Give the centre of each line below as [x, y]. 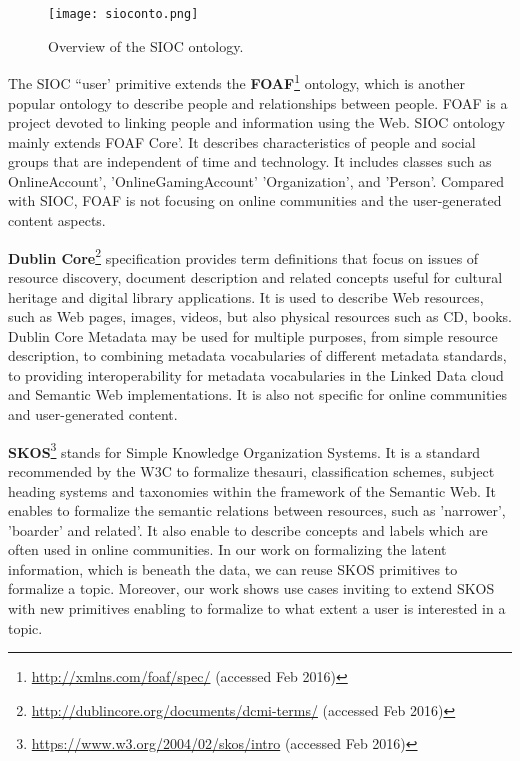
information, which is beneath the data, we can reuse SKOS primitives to [233, 568]
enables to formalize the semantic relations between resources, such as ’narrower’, [257, 510]
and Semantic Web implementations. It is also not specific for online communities [257, 394]
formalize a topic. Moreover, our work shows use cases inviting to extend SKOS [251, 588]
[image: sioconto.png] [123, 14]
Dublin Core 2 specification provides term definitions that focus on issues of [243, 256]
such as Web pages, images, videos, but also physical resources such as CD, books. [260, 316]
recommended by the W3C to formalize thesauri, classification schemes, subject [251, 470]
